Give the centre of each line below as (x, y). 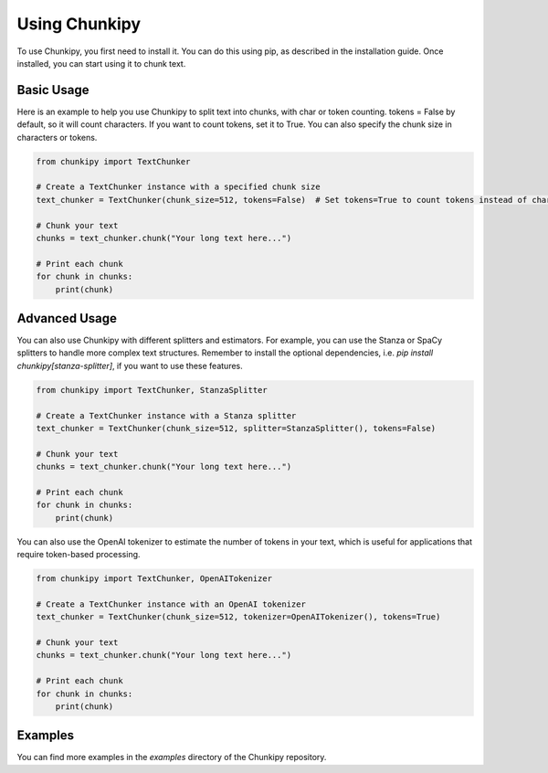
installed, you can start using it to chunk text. (101, 63)
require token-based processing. (79, 555)
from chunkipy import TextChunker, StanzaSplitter (152, 390)
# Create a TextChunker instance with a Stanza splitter (166, 415)
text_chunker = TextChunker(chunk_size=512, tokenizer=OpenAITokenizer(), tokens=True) (238, 617)
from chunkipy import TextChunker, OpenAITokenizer (154, 579)
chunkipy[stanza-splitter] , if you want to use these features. (130, 365)
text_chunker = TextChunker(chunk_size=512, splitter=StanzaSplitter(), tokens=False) (236, 428)
